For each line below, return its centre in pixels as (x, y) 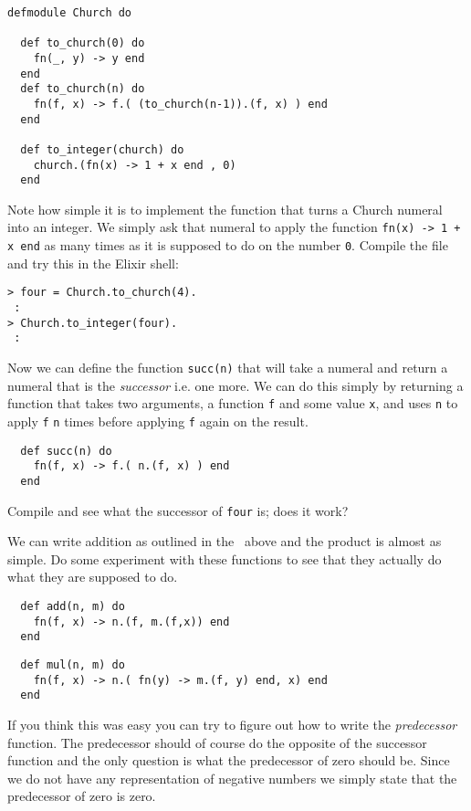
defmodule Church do (70, 13)
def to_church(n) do (83, 89)
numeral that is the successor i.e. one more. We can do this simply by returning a (235, 385)
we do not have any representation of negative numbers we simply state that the (232, 778)
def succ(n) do (66, 451)
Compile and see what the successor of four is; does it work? (178, 510)
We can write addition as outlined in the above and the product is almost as (225, 541)
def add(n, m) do (73, 606)
